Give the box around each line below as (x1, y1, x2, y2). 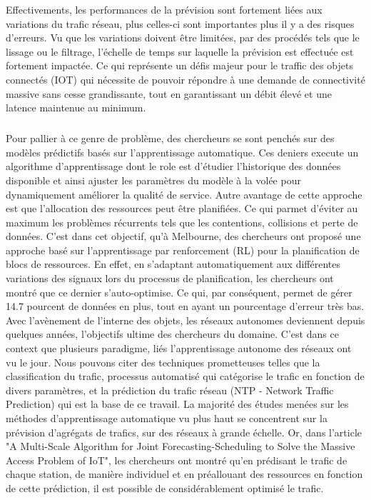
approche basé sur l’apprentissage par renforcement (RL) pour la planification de (6, 242, 360, 257)
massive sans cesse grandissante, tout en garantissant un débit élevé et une (6, 86, 332, 101)
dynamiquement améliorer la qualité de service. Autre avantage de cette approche (6, 186, 362, 201)
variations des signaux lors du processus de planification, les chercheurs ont (6, 271, 334, 286)
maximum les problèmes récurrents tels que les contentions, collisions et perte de (6, 214, 358, 229)
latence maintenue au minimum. (6, 100, 146, 115)
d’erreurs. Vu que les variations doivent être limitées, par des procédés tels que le (6, 30, 360, 45)
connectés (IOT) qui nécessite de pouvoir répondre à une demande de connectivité (6, 71, 365, 86)
